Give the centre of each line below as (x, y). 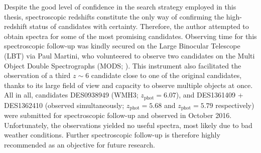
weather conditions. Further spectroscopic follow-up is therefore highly (112, 135)
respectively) (235, 105)
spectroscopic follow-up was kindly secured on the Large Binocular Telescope (122, 46)
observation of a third (37, 75)
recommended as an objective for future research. (80, 145)
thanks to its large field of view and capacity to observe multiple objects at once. (128, 85)
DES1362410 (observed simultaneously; (64, 105)
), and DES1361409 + (210, 95)
